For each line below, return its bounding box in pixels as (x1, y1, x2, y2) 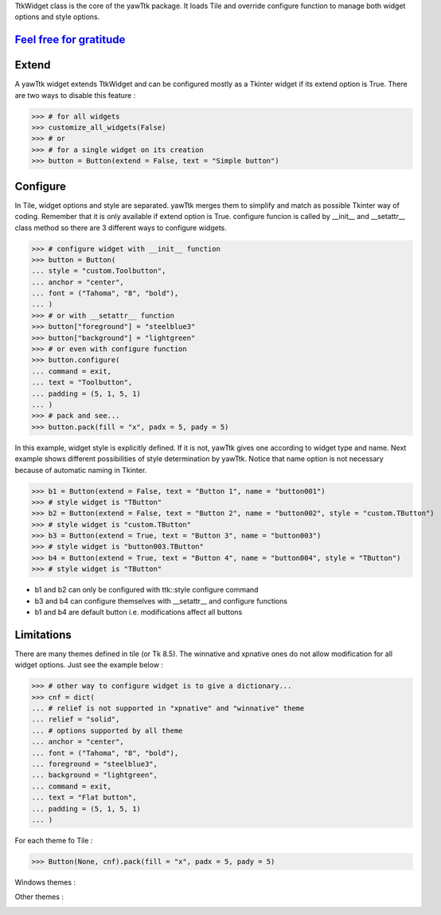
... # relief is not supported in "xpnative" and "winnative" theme (31, 704, 305, 713)
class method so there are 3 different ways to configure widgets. (14, 223, 227, 233)
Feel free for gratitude (14, 33, 126, 47)
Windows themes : (14, 877, 76, 887)
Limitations (14, 628, 72, 641)
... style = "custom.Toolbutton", (31, 267, 166, 276)
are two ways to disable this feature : (14, 90, 136, 100)
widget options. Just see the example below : (14, 660, 163, 670)
